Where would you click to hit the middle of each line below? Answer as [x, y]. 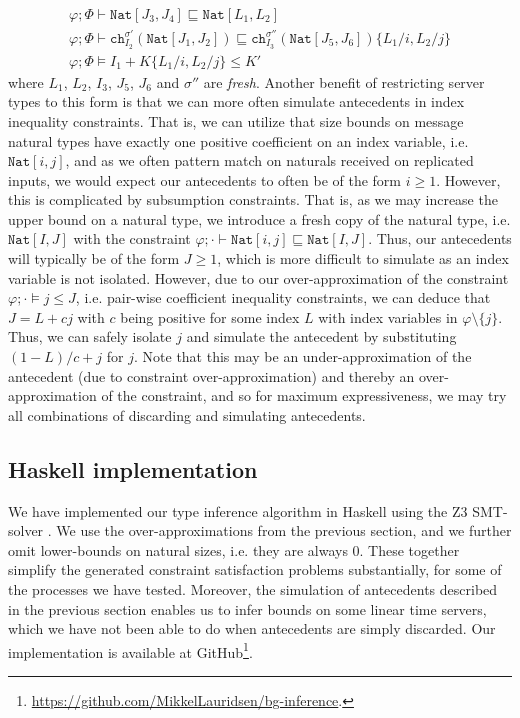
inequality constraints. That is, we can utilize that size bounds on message [236, 120]
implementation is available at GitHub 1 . [130, 650]
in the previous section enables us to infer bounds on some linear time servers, [247, 608]
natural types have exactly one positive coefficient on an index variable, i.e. [238, 140]
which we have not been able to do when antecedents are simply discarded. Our [252, 628]
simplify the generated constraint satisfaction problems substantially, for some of [255, 569]
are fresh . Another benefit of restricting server [344, 81]
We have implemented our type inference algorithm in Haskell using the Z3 [238, 510]
